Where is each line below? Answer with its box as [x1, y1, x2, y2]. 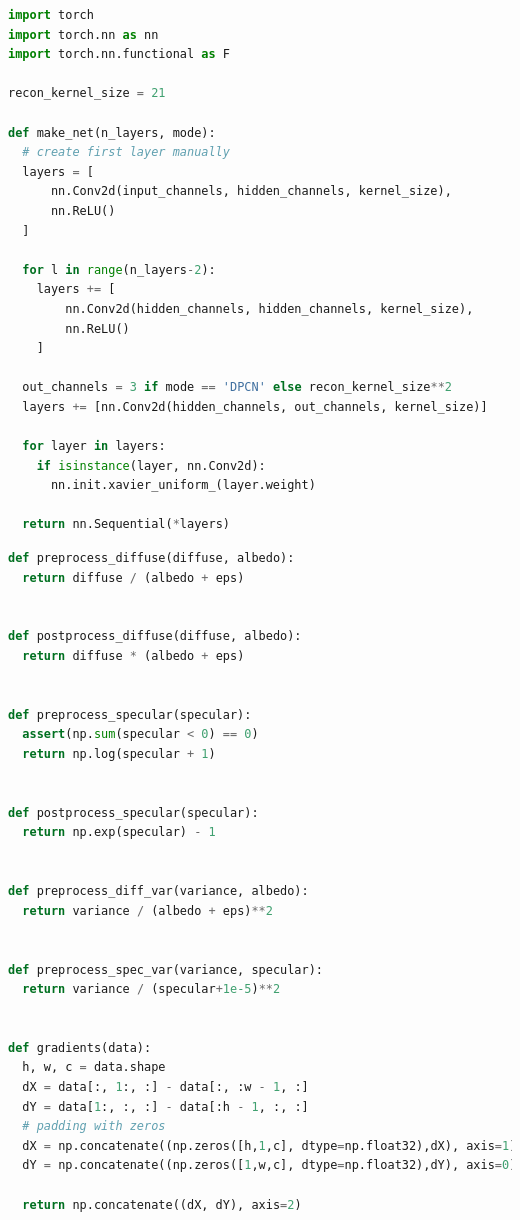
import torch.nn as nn [8, 27, 159, 42]
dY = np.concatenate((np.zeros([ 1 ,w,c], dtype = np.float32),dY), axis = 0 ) [22, 1158, 517, 1173]
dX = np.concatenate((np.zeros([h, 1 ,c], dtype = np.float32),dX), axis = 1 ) [22, 1138, 517, 1153]
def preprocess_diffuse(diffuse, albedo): [8, 551, 295, 566]
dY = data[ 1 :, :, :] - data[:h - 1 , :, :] [22, 1099, 309, 1114]
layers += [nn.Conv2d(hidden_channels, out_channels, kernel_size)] [22, 399, 488, 414]
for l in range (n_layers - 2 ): [22, 262, 216, 277]
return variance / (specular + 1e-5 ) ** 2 [22, 982, 281, 997]
